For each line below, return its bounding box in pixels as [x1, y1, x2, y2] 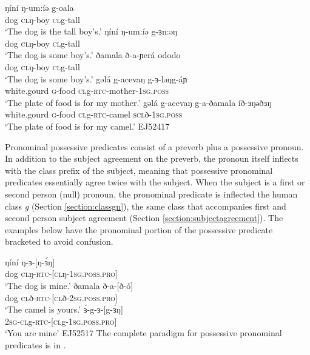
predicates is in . [5, 339, 66, 351]
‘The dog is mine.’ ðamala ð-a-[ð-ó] [5, 279, 133, 292]
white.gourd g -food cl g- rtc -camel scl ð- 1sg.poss [5, 108, 183, 121]
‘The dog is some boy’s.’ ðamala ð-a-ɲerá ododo [5, 48, 181, 61]
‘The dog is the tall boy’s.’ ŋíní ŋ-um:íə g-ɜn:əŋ [5, 25, 177, 38]
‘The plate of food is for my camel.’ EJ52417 [5, 119, 170, 132]
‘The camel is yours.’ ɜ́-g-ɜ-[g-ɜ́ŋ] [5, 303, 123, 316]
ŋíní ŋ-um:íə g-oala [5, 1, 74, 13]
